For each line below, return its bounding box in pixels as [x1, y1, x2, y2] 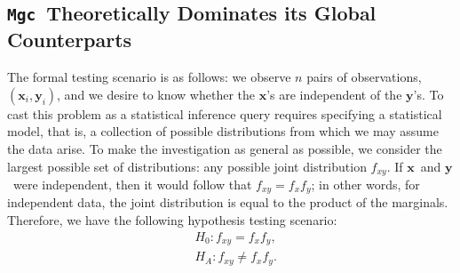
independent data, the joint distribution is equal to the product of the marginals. [7, 193, 448, 212]
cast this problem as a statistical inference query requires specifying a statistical [7, 104, 442, 123]
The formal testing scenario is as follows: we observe [7, 68, 291, 86]
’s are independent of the [266, 84, 402, 103]
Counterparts [7, 26, 132, 53]
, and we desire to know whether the [57, 84, 256, 103]
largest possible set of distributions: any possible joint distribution [7, 157, 367, 175]
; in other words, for [311, 175, 420, 193]
